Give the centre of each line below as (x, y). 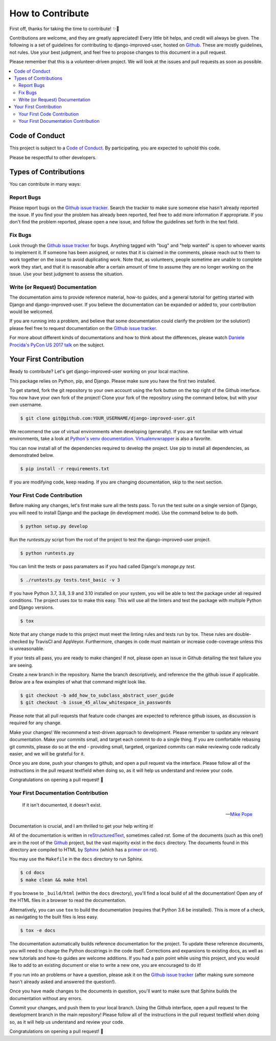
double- (243, 634)
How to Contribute (49, 13)
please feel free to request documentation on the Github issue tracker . (83, 328)
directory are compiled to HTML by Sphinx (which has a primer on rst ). (84, 850)
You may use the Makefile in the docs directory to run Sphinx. (76, 859)
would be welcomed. (31, 312)
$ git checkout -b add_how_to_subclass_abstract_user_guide (97, 695)
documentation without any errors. (46, 998)
